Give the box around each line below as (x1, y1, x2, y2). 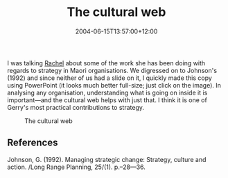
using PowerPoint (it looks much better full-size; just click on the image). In (7, 81, 222, 89)
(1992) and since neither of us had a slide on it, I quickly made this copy (7, 74, 213, 82)
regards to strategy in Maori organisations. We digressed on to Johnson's (7, 66, 217, 74)
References (7, 137, 58, 149)
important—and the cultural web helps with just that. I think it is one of (7, 95, 208, 104)
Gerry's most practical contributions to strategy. (7, 103, 144, 111)
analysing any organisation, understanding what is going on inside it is (7, 88, 208, 97)
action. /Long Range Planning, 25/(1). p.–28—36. (7, 163, 146, 171)
